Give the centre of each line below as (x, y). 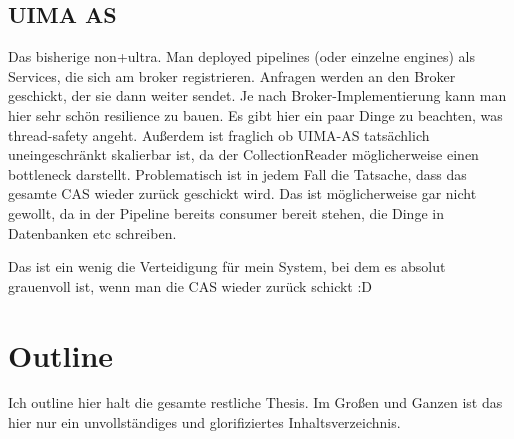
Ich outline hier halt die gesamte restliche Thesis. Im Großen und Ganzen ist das (255, 402)
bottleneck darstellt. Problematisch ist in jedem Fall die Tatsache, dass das (237, 173)
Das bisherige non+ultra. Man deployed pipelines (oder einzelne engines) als (241, 56)
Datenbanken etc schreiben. (92, 232)
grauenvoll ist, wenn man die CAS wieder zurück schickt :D (190, 285)
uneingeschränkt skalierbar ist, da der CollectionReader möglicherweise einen (243, 154)
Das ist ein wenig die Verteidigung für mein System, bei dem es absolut (227, 266)
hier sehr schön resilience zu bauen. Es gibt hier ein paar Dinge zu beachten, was (255, 114)
